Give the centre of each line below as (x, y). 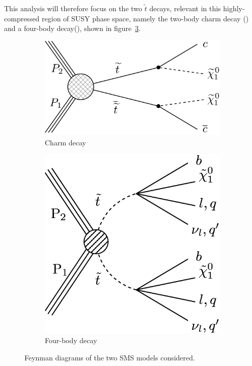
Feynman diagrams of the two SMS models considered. (110, 357)
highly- (234, 8)
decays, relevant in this (185, 8)
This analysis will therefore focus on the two (73, 8)
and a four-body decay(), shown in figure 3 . (73, 28)
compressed (22, 18)
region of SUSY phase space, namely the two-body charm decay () (145, 18)
